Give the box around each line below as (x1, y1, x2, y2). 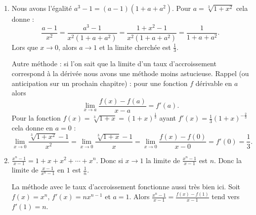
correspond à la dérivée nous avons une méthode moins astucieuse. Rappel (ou (11, 68, 249, 78)
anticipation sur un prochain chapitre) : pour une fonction (11, 78, 188, 88)
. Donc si (96, 155, 123, 165)
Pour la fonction (11, 113, 61, 123)
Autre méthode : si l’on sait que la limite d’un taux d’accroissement (11, 58, 216, 69)
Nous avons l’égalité (11, 3, 72, 13)
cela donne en (11, 123, 53, 133)
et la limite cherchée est (99, 42, 171, 52)
